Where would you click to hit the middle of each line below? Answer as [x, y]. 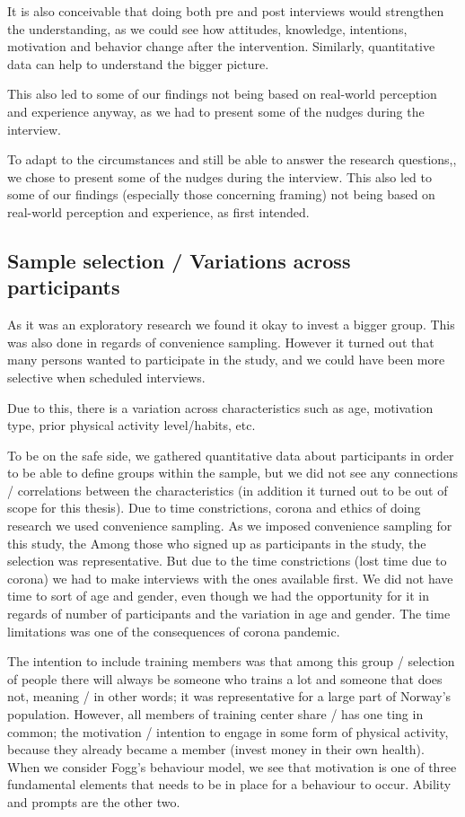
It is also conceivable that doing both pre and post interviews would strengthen [226, 11]
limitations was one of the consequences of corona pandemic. [174, 631]
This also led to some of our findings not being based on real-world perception [222, 94]
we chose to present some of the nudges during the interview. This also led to [220, 176]
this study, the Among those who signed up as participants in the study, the [217, 543]
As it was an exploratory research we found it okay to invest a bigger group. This [231, 325]
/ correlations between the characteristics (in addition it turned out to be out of [228, 490]
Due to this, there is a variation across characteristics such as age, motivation [220, 407]
